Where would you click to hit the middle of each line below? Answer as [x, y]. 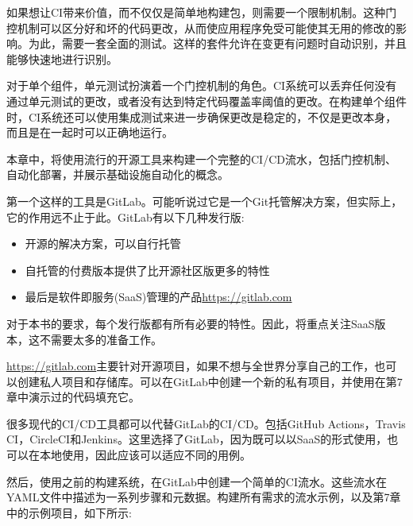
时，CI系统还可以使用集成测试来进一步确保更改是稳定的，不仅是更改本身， [202, 116]
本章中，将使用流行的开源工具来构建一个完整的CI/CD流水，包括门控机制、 [201, 159]
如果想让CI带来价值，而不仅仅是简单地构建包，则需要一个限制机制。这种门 [202, 12]
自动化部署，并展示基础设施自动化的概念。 [118, 174]
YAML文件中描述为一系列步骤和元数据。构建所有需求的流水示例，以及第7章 [204, 497]
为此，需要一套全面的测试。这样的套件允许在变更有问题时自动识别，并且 [217, 43]
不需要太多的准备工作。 [100, 339]
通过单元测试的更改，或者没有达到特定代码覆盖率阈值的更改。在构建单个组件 [206, 101]
